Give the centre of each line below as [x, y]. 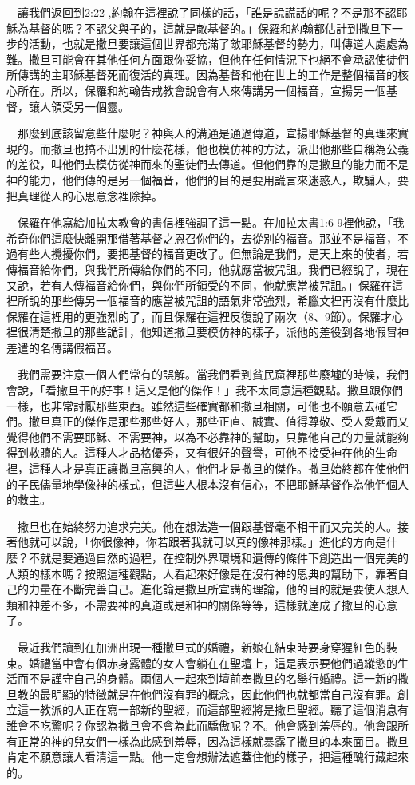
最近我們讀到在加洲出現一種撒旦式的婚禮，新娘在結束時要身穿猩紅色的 [202, 646]
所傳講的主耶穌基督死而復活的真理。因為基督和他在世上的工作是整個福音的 [202, 75]
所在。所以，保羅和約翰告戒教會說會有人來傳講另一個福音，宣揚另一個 [202, 90]
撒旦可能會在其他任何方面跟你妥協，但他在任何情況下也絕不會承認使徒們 [218, 59]
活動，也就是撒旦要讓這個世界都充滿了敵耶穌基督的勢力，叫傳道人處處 [213, 44]
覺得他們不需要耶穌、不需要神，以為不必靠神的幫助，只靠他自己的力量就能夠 [207, 436]
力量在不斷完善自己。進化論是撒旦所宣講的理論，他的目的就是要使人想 [213, 589]
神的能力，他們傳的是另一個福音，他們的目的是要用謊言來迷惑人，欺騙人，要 [207, 179]
